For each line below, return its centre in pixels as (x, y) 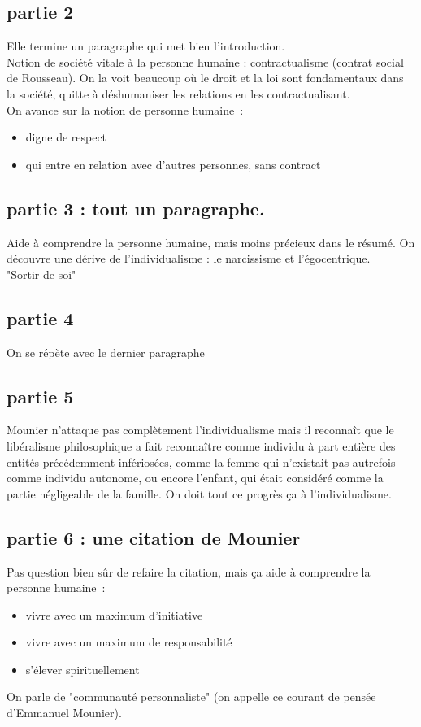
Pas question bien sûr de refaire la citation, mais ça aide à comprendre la (189, 571)
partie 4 (40, 318)
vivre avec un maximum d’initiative (114, 614)
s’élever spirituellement (82, 669)
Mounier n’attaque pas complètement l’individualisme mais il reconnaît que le (200, 430)
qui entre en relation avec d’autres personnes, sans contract (173, 164)
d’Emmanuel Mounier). (64, 713)
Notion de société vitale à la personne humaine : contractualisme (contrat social (205, 61)
